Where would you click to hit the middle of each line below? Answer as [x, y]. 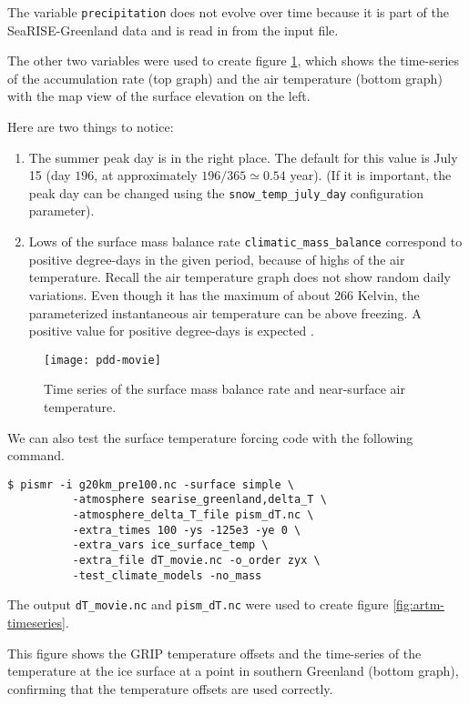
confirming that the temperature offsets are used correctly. [170, 688]
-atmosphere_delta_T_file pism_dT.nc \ [193, 515]
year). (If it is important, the [371, 175]
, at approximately [146, 175]
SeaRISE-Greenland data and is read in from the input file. [173, 30]
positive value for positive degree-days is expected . [171, 331]
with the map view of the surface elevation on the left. [159, 96]
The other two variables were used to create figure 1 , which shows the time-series [234, 60]
